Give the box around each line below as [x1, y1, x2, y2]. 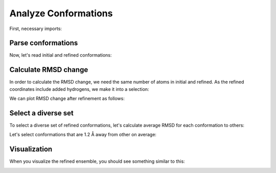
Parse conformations [9, 39, 78, 47]
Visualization [9, 145, 53, 154]
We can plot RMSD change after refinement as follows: [9, 95, 125, 102]
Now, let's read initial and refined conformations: [9, 52, 112, 58]
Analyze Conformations [9, 8, 113, 19]
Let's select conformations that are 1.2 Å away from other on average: [9, 132, 157, 138]
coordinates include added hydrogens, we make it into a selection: [9, 86, 149, 92]
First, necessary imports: [9, 26, 62, 32]
